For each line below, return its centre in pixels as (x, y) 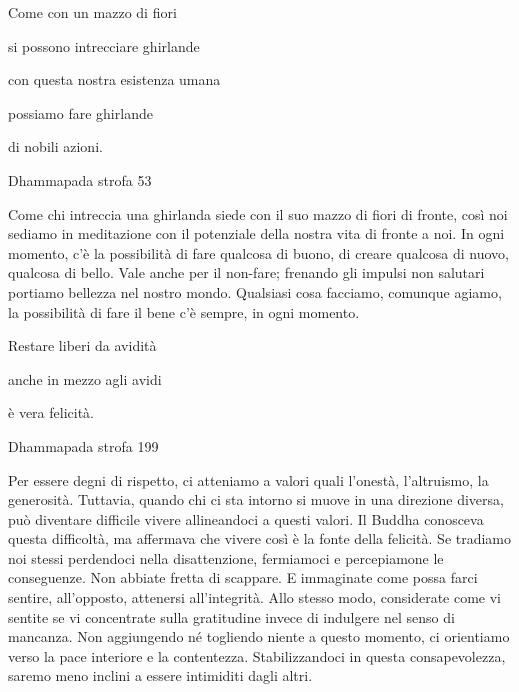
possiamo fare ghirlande (80, 112)
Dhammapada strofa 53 (80, 179)
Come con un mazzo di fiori (92, 12)
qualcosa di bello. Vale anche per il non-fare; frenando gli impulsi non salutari (246, 272)
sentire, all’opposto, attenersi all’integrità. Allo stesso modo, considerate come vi (255, 597)
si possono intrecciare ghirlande (104, 45)
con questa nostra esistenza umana (114, 79)
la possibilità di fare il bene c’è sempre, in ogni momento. (184, 311)
